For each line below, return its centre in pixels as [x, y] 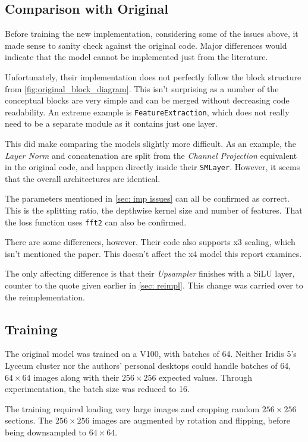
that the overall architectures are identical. [83, 178]
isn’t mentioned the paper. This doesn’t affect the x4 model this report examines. [153, 253]
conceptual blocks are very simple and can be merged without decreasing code [147, 100]
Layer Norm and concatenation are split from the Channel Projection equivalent [151, 155]
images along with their [76, 377]
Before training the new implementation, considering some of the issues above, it [152, 34]
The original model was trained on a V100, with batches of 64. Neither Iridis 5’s [151, 354]
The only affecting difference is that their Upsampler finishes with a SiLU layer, [150, 273]
